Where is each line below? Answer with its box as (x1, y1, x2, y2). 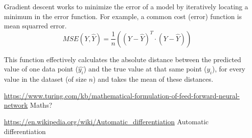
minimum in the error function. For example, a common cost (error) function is (4, 11, 242, 21)
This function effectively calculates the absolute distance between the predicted (4, 54, 241, 64)
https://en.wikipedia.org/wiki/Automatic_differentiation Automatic (4, 116, 209, 126)
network (4, 100, 28, 110)
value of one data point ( (4, 64, 78, 74)
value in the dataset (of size (4, 74, 87, 84)
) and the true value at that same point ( (83, 64, 207, 74)
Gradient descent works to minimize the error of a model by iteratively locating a (4, 1, 249, 11)
